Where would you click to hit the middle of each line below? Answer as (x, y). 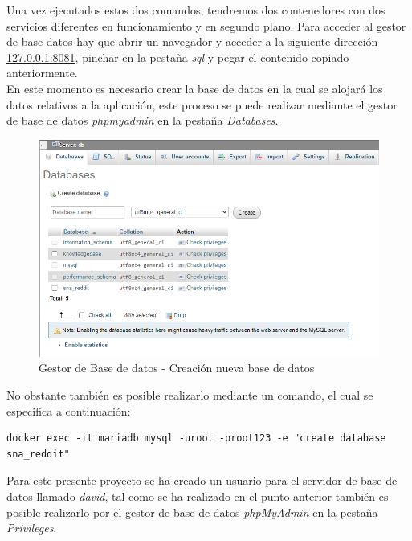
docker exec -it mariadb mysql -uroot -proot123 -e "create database (196, 439)
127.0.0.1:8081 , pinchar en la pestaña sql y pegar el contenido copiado (178, 57)
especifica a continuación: (69, 410)
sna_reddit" (38, 454)
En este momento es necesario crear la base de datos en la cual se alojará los (195, 88)
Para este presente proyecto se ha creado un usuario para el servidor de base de (202, 480)
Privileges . (32, 528)
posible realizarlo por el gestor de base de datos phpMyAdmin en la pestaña (192, 512)
